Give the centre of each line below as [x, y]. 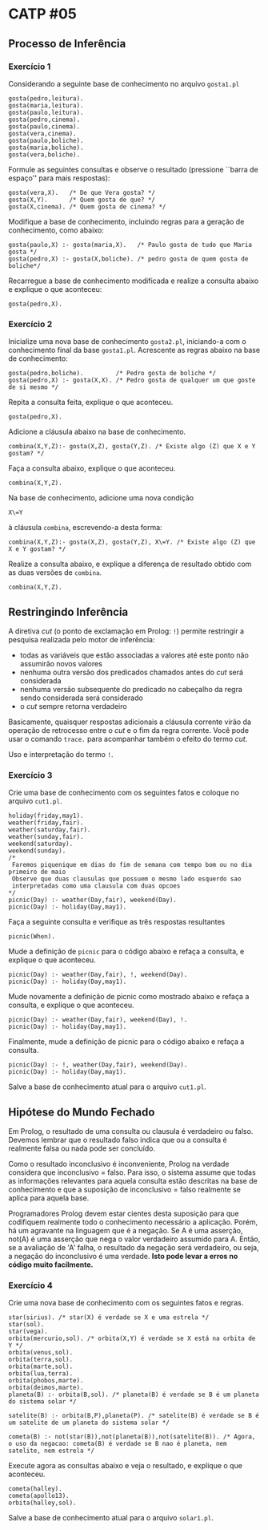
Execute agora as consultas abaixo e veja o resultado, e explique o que [125, 1466]
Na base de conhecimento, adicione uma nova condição [101, 498]
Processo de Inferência [67, 44]
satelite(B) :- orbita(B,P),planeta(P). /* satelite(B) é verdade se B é [134, 1416]
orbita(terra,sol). [41, 1360]
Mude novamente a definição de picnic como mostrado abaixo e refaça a [129, 997]
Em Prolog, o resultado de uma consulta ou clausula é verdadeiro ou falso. [131, 1131]
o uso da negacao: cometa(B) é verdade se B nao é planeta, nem [118, 1444]
